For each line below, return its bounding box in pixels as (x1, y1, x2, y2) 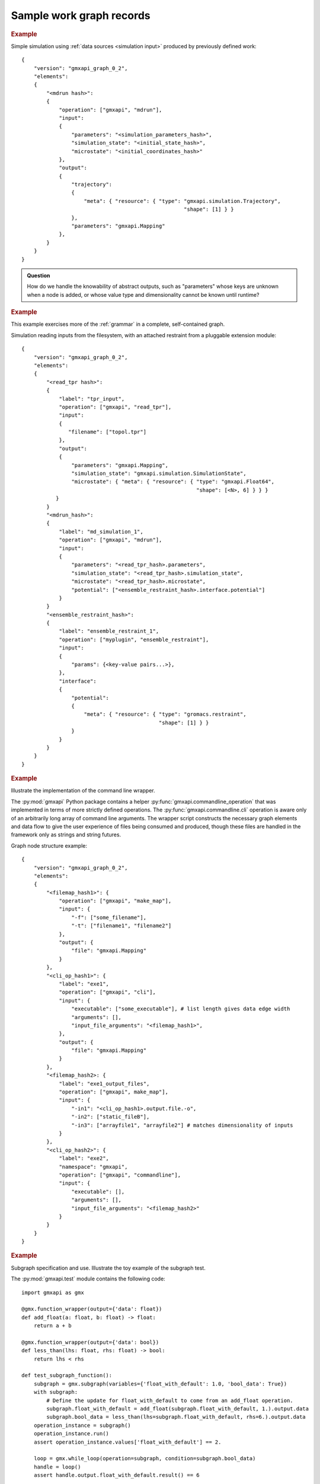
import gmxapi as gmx (21, 1289, 84, 1296)
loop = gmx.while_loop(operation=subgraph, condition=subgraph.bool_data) (33, 1455, 256, 1462)
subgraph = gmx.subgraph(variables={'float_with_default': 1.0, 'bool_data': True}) (33, 1380, 287, 1387)
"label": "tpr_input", (59, 395, 125, 402)
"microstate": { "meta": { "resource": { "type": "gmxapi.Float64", (71, 478, 275, 485)
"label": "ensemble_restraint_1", (59, 628, 159, 635)
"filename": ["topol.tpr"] (68, 429, 147, 436)
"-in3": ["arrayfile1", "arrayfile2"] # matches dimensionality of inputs (71, 1122, 293, 1128)
